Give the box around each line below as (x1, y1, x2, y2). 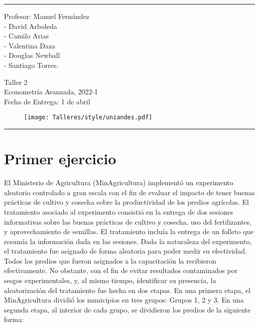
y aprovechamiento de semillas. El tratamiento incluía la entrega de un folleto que (4, 226, 254, 237)
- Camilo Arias (4, 30, 49, 41)
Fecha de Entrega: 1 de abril (4, 96, 91, 106)
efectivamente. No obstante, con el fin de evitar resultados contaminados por (4, 265, 238, 276)
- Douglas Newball (4, 50, 60, 60)
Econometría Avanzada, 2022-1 (4, 86, 98, 97)
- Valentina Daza (4, 40, 55, 50)
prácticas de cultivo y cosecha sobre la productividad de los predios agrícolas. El (4, 197, 249, 207)
